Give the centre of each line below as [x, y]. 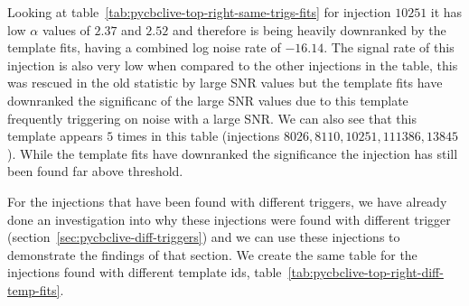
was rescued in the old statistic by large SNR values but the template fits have [225, 83]
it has [446, 12]
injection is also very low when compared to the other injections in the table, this [233, 65]
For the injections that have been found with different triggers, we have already [227, 201]
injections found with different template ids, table [145, 272]
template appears [55, 136]
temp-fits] [34, 289]
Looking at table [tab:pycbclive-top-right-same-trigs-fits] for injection [199, 12]
